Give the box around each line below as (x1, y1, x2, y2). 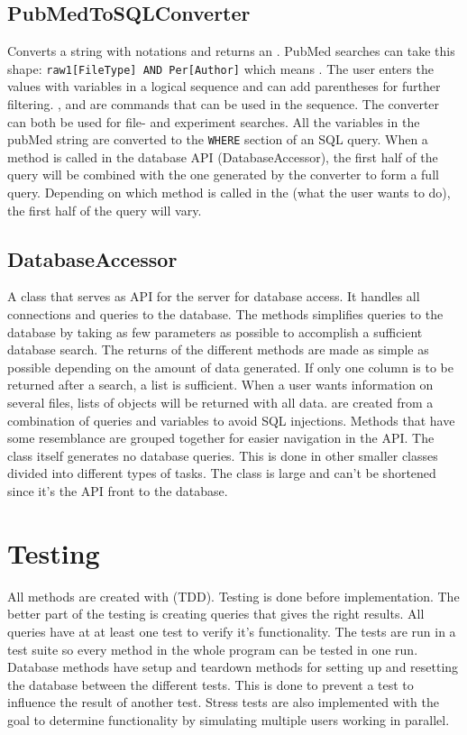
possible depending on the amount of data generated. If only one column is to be (7, 357, 453, 376)
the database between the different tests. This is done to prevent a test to (7, 675, 414, 694)
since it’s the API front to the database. (7, 482, 228, 500)
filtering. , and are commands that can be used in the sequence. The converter (7, 95, 440, 114)
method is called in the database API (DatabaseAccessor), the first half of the (7, 147, 438, 166)
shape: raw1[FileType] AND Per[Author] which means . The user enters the (7, 59, 434, 78)
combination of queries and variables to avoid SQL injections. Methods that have (7, 410, 455, 429)
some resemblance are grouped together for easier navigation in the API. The (7, 428, 435, 447)
